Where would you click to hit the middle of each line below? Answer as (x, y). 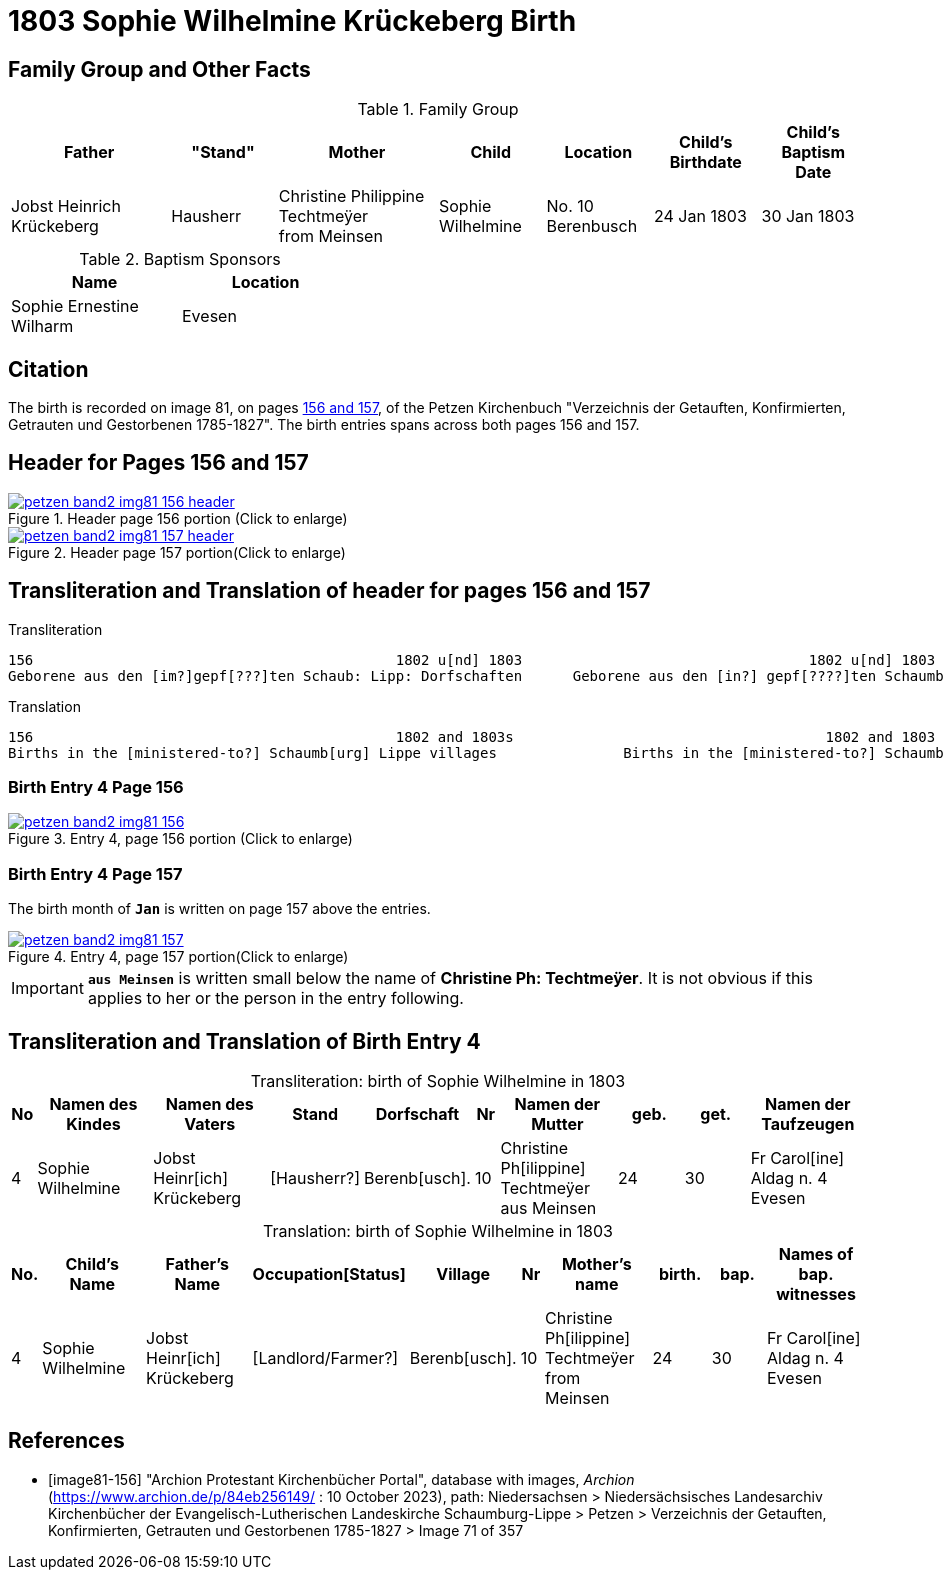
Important (47, 988)
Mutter (557, 1124)
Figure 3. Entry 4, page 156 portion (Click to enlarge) (180, 839)
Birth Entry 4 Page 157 (95, 873)
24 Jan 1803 (700, 216)
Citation (48, 369)
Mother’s (596, 1264)
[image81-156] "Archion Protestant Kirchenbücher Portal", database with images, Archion (341, 1479)
